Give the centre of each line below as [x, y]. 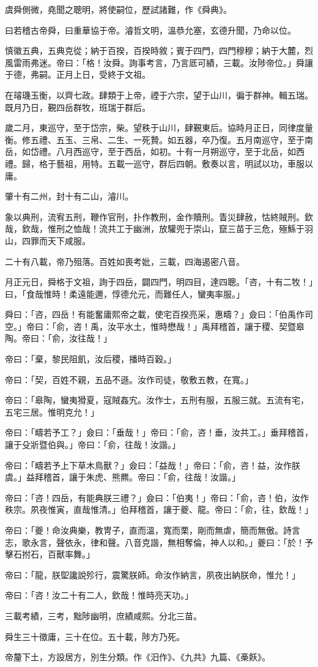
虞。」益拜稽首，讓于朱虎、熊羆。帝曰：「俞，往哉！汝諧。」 [123, 477]
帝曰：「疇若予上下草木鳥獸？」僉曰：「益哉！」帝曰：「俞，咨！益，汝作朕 [153, 465]
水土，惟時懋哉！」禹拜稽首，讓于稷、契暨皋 [214, 326]
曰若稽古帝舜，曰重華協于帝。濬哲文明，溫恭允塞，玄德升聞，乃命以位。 [150, 30]
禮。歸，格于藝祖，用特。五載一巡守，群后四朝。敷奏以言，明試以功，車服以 [159, 163]
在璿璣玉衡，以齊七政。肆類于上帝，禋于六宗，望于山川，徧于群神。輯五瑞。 [159, 95]
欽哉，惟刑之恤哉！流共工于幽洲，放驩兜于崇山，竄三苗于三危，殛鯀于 [163, 229]
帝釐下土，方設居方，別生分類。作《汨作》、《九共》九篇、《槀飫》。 [138, 657]
